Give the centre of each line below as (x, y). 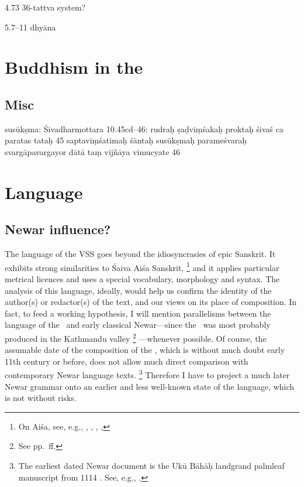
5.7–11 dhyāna (30, 27)
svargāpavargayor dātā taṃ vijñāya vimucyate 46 (93, 151)
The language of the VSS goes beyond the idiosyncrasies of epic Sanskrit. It (140, 254)
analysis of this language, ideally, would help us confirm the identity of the (138, 290)
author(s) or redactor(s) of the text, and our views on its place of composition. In (151, 302)
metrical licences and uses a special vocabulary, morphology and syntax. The (142, 278)
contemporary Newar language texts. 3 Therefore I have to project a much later (147, 374)
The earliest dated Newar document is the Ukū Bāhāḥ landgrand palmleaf (151, 465)
